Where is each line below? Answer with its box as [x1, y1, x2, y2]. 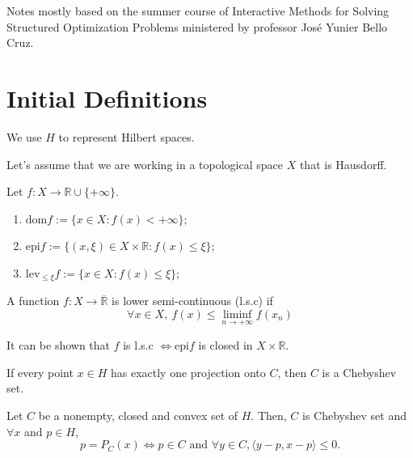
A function [6, 292, 60, 309]
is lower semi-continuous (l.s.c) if [112, 292, 273, 309]
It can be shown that [6, 337, 111, 354]
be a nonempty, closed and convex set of [38, 406, 238, 423]
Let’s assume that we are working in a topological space [6, 155, 283, 172]
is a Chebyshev [322, 363, 397, 380]
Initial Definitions [6, 81, 208, 114]
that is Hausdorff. [299, 155, 387, 172]
